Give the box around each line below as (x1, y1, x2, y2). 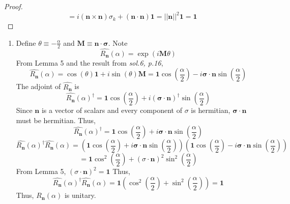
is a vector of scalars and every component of (41, 105, 183, 115)
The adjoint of (16, 81, 61, 92)
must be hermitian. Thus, (16, 114, 96, 125)
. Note (108, 37, 128, 48)
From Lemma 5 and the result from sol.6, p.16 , (16, 57, 163, 68)
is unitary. (64, 190, 96, 200)
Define (16, 37, 36, 48)
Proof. (4, 1, 23, 11)
